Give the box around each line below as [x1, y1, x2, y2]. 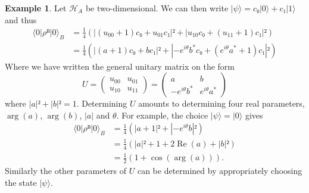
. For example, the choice [116, 108, 208, 121]
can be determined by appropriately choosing [137, 164, 302, 177]
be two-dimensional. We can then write [85, 2, 229, 14]
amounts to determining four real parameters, [138, 97, 305, 110]
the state [5, 176, 37, 188]
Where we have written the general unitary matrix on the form [5, 60, 235, 72]
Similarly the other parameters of [5, 164, 127, 177]
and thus [5, 13, 37, 26]
